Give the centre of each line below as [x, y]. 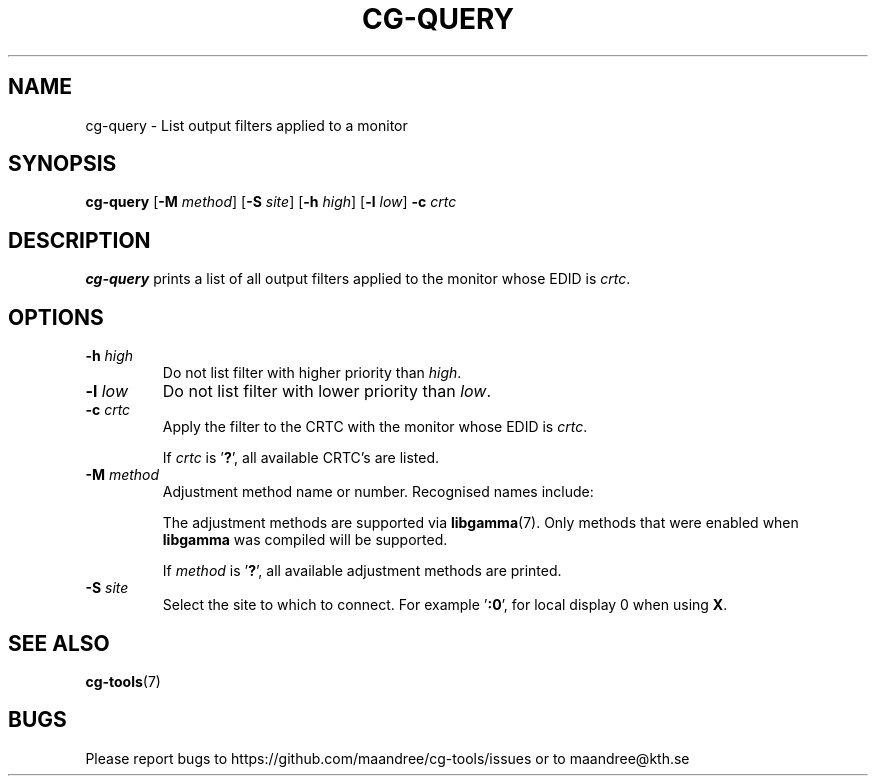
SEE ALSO [59, 643]
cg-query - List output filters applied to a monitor [246, 125]
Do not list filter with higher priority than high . [312, 373]
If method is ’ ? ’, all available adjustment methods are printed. [362, 571]
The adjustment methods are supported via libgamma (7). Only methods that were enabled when [480, 523]
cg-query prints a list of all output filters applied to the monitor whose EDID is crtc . [358, 279]
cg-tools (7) [123, 681]
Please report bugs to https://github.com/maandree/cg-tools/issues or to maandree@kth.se [387, 758]
